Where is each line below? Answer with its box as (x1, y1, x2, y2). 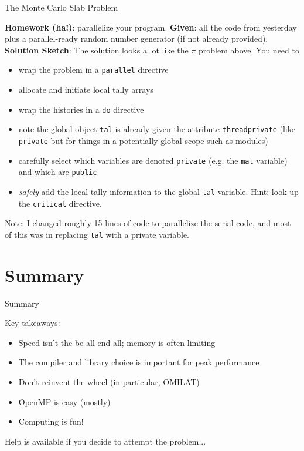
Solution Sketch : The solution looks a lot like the (5, 43, 189, 56)
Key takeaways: (5, 317, 60, 329)
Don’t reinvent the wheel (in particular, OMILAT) (18, 375, 200, 388)
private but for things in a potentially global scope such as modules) (18, 134, 268, 146)
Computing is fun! (18, 415, 84, 428)
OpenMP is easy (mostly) (18, 395, 111, 408)
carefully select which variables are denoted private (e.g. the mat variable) (18, 154, 288, 166)
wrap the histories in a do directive (18, 103, 144, 115)
